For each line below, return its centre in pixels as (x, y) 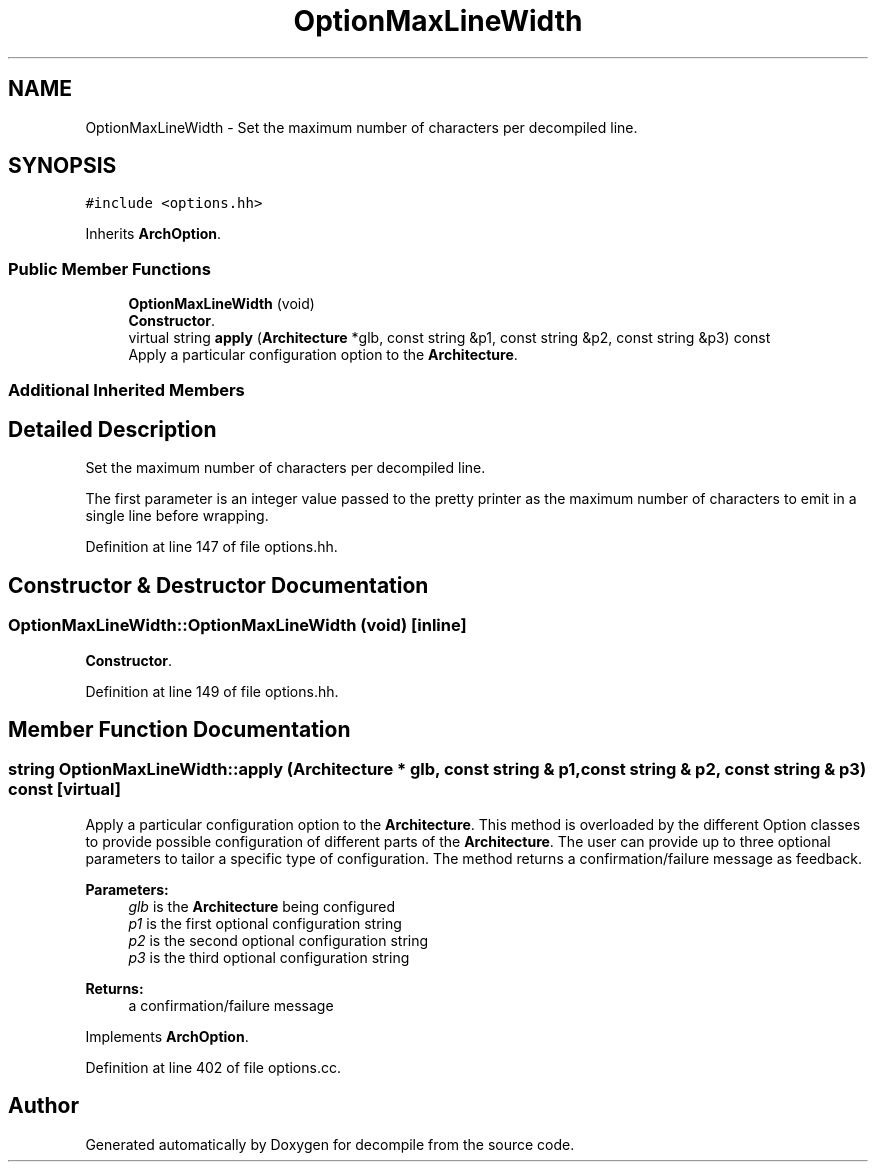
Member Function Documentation (179, 730)
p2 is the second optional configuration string (278, 940)
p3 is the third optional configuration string (269, 957)
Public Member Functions (109, 268)
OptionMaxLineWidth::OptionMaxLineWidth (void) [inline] (237, 625)
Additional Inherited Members (126, 389)
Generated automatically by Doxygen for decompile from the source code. (330, 1144)
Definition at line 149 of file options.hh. (212, 691)
